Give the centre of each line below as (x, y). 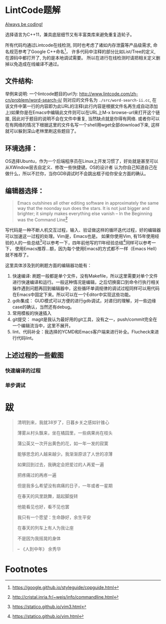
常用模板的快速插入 (32, 313)
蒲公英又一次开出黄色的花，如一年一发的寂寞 (63, 443)
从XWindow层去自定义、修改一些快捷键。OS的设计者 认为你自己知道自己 (79, 167)
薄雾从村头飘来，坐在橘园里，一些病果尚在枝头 (65, 433)
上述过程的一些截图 (34, 355)
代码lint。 (26, 338)
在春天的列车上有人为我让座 (45, 528)
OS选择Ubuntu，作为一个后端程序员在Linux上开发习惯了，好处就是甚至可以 (82, 161)
